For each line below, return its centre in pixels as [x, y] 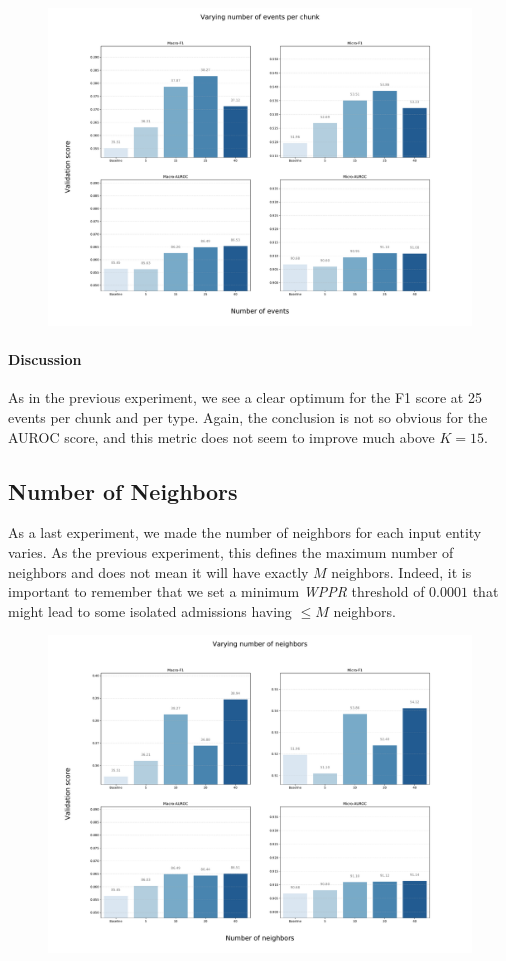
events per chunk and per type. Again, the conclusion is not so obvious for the [248, 416]
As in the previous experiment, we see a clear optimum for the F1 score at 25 [245, 397]
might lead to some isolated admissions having [150, 610]
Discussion [45, 359]
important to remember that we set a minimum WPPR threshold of [216, 591]
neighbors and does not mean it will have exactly [158, 571]
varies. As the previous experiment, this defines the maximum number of [231, 551]
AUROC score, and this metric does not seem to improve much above [221, 436]
